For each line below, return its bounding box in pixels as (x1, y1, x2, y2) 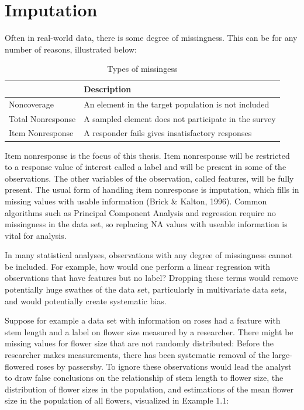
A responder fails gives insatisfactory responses (84, 127, 252, 139)
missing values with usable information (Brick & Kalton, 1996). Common (5, 194, 267, 207)
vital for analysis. (5, 229, 67, 241)
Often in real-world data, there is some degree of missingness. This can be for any (5, 32, 298, 44)
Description (84, 82, 132, 95)
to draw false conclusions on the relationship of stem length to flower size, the (5, 371, 284, 384)
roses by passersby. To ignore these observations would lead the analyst (36, 360, 292, 372)
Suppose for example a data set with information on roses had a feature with (5, 314, 281, 326)
